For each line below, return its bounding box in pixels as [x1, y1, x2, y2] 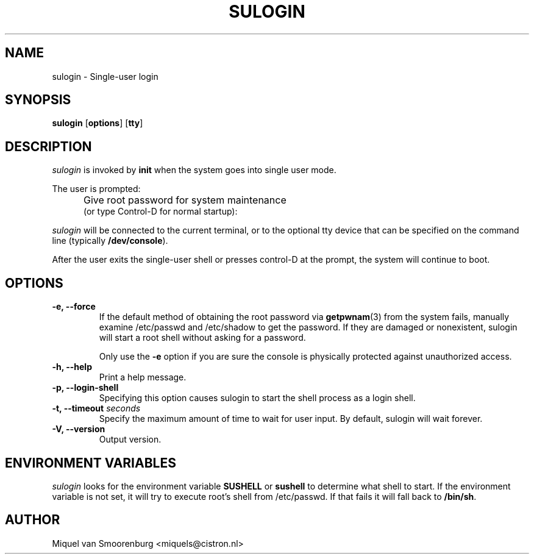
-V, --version [52, 424, 105, 435]
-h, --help [52, 361, 92, 372]
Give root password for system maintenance [84, 194, 287, 207]
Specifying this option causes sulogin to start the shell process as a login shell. [99, 393, 416, 404]
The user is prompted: [52, 183, 141, 194]
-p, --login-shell [52, 382, 119, 393]
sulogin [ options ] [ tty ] [52, 118, 143, 129]
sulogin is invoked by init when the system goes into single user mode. [52, 165, 336, 176]
